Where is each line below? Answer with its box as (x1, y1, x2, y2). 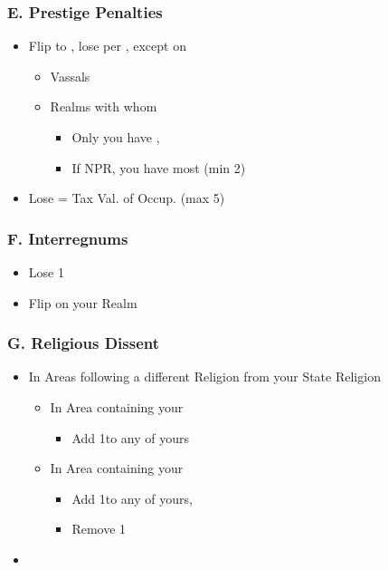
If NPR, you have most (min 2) (71, 158, 246, 177)
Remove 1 (71, 519, 127, 538)
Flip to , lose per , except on (28, 36, 186, 55)
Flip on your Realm (28, 293, 137, 312)
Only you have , (71, 128, 160, 146)
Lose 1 (28, 263, 64, 281)
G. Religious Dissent (7, 332, 159, 354)
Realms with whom (50, 97, 157, 116)
